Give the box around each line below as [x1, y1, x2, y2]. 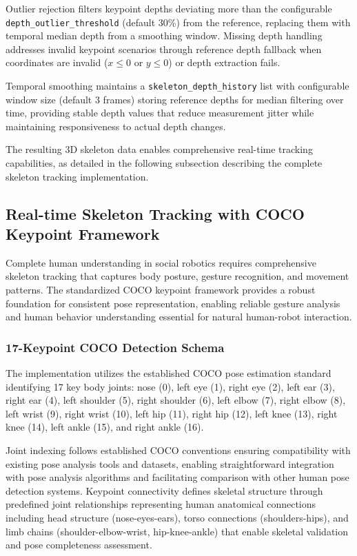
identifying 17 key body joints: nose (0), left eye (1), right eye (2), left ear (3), [6, 379, 335, 393]
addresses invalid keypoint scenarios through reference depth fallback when [6, 41, 322, 56]
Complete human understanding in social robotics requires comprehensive [6, 255, 316, 269]
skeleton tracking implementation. [6, 169, 149, 183]
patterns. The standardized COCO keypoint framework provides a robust [6, 282, 316, 297]
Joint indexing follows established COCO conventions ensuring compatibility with [6, 443, 351, 457]
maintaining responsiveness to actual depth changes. [6, 119, 226, 133]
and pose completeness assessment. [6, 537, 152, 552]
